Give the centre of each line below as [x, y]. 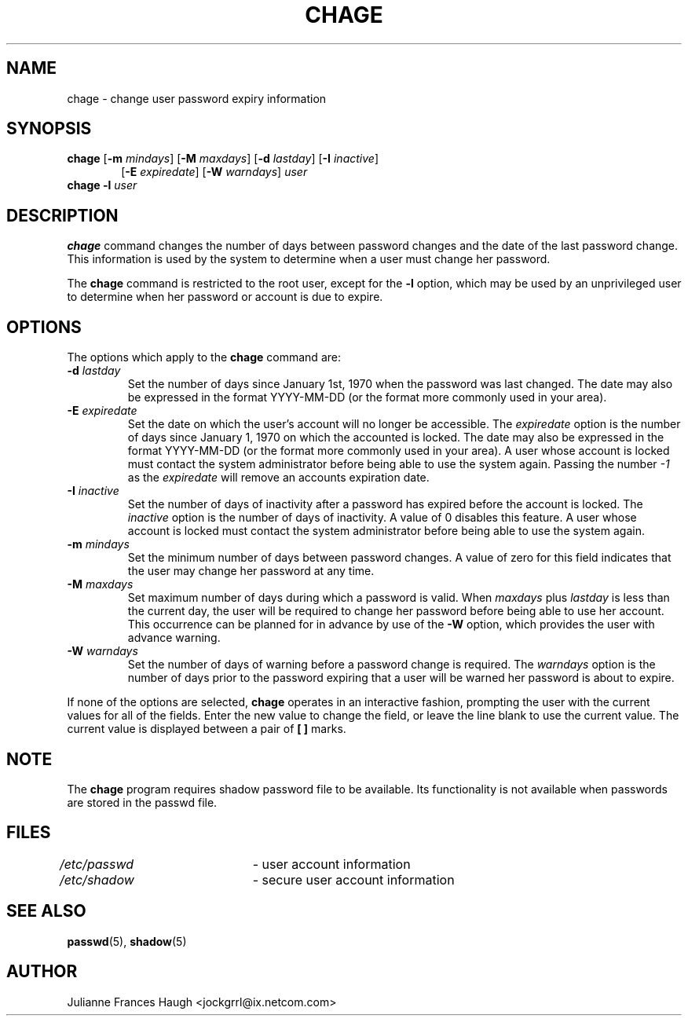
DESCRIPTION [62, 215]
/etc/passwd [96, 864]
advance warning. [174, 638]
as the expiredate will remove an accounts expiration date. [278, 478]
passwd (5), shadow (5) [127, 941]
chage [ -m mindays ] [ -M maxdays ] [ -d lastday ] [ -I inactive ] [223, 159]
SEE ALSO [46, 911]
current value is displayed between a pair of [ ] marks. [207, 729]
